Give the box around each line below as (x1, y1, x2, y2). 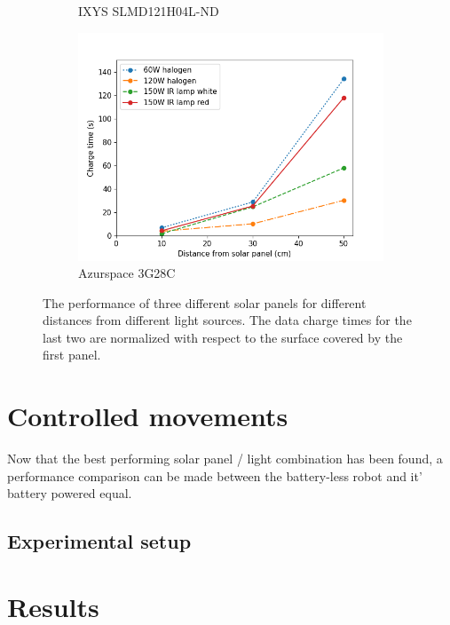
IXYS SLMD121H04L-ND (78, 2, 219, 20)
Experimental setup (7, 527, 192, 555)
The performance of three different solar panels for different (43, 293, 367, 312)
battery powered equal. (7, 484, 132, 502)
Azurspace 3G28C (78, 264, 176, 282)
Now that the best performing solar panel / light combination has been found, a (7, 449, 443, 468)
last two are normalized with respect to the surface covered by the (43, 328, 403, 346)
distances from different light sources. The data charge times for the (43, 311, 412, 329)
